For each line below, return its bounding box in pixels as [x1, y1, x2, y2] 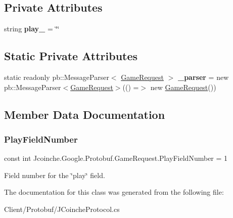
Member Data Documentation [4, 106, 165, 122]
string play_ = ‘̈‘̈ [4, 23, 60, 34]
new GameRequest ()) [150, 81, 216, 92]
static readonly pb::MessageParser [4, 72, 109, 82]
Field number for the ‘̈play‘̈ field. [4, 169, 105, 180]
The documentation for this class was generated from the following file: [4, 187, 224, 197]
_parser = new [177, 72, 229, 82]
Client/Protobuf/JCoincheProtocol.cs [4, 203, 120, 214]
